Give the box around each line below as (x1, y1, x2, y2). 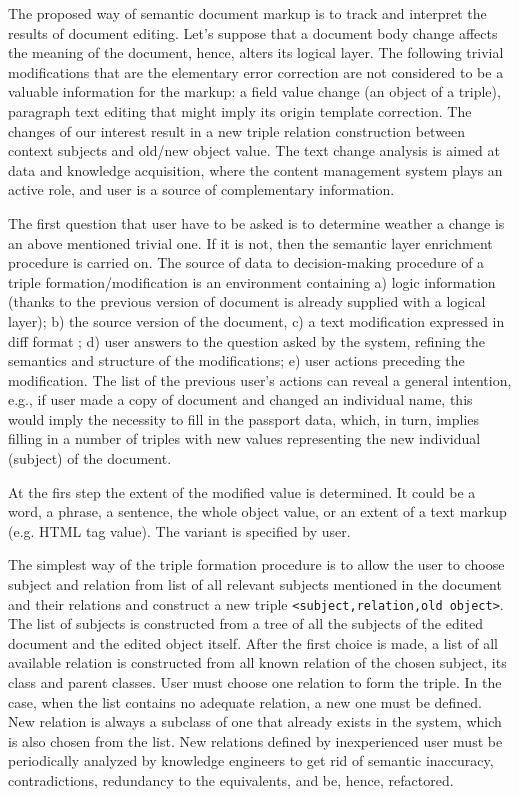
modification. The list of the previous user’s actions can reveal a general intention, (8, 369, 512, 390)
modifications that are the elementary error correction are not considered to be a (8, 61, 504, 82)
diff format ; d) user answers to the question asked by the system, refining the (8, 330, 486, 351)
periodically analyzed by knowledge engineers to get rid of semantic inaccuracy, (8, 750, 494, 771)
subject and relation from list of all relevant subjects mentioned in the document (8, 574, 502, 595)
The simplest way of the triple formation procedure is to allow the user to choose (8, 554, 505, 575)
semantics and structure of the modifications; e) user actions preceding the (8, 350, 465, 371)
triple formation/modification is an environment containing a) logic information (8, 271, 496, 292)
